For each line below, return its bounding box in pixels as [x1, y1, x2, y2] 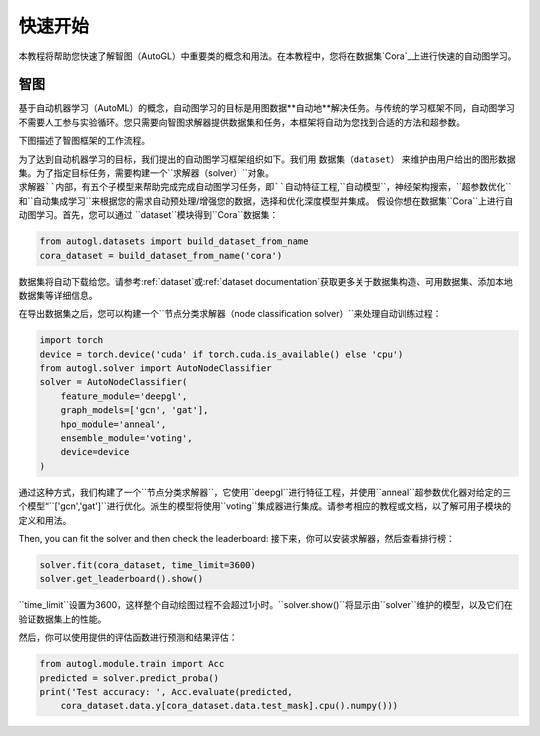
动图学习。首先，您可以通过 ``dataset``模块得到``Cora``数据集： [18, 209, 279, 221]
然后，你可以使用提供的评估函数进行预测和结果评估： [18, 631, 238, 644]
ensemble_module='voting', [60, 433, 194, 444]
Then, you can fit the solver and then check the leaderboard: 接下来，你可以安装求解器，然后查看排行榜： [18, 532, 455, 544]
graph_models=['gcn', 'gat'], [60, 405, 209, 416]
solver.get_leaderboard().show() [39, 573, 204, 585]
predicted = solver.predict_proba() [39, 672, 220, 684]
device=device [60, 446, 130, 458]
